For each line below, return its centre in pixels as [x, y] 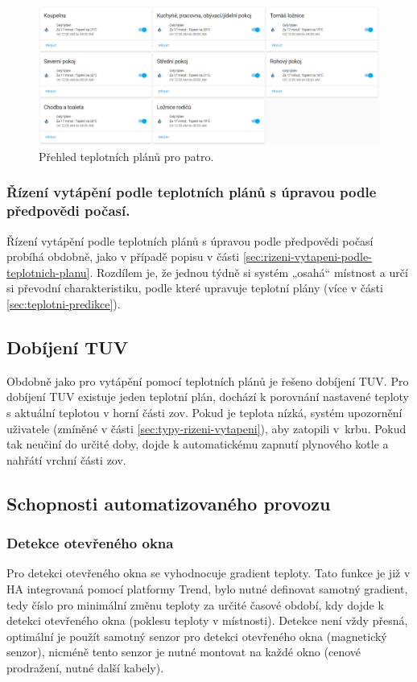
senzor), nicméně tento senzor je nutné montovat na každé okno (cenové [184, 652]
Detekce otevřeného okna [90, 543]
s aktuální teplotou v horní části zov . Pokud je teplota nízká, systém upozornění [204, 412]
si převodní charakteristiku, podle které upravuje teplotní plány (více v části [195, 288]
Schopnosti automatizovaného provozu [169, 503]
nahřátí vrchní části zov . [66, 459]
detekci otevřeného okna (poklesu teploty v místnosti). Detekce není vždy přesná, [207, 620]
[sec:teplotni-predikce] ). [64, 303]
